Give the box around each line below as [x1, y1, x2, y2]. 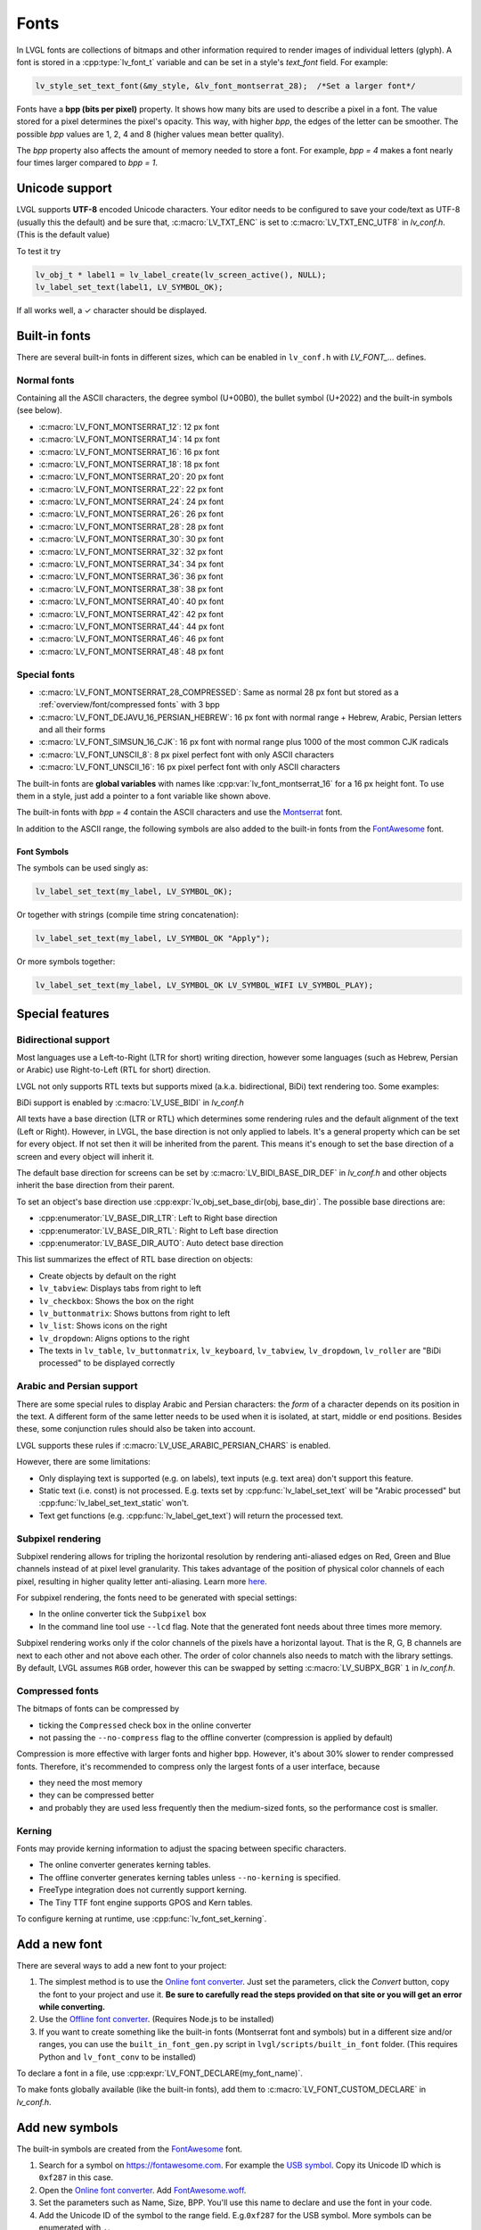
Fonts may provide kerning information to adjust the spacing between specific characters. [16, 1843, 346, 1854]
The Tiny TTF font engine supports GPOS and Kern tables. [38, 1896, 253, 1908]
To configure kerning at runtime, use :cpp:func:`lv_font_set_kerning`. [16, 1913, 267, 1924]
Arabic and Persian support [16, 1380, 138, 1392]
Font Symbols [16, 846, 69, 856]
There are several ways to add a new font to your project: [16, 1960, 227, 1970]
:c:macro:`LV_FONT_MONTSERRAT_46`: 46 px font [38, 633, 224, 644]
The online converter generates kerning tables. [38, 1860, 211, 1871]
